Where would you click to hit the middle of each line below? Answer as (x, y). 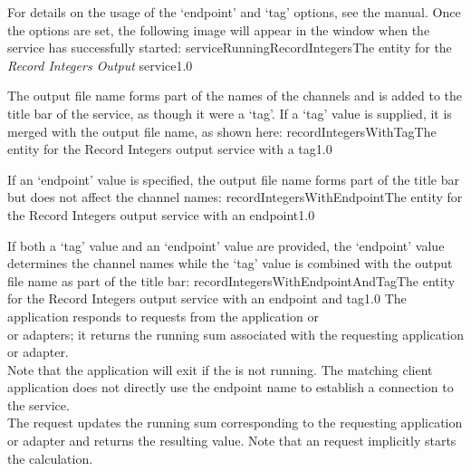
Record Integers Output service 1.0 (100, 65)
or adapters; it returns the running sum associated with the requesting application (235, 334)
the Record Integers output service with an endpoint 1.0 (161, 214)
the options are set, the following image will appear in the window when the (219, 29)
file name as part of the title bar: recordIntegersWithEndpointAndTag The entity (231, 280)
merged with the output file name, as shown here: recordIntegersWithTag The (222, 131)
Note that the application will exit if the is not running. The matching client (220, 369)
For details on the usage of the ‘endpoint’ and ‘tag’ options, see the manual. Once (234, 12)
